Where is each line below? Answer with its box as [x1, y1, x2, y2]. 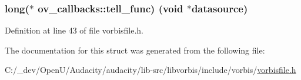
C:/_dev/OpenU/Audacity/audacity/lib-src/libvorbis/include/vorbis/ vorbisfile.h [5, 64, 296, 76]
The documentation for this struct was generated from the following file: [5, 44, 265, 56]
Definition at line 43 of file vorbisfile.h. [5, 24, 144, 36]
